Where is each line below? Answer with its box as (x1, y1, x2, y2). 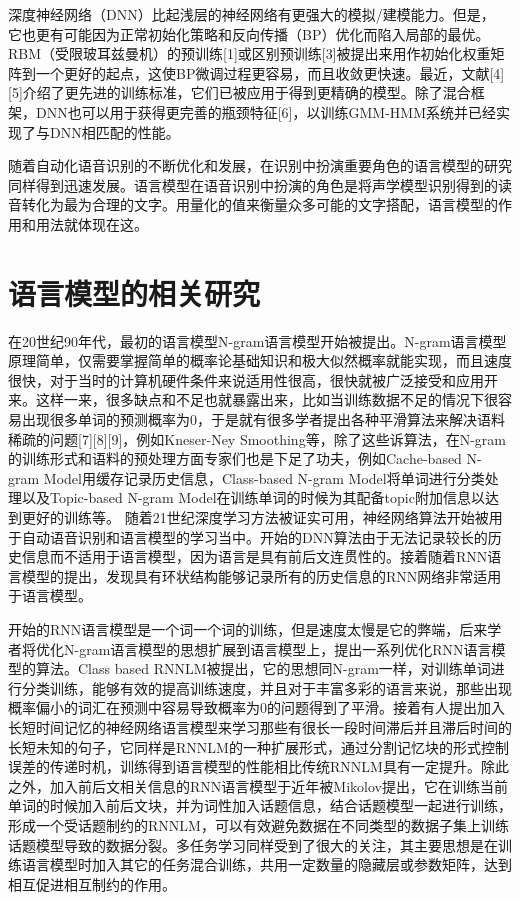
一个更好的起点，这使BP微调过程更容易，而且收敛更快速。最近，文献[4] (35, 62, 505, 83)
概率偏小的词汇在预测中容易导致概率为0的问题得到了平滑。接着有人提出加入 (8, 697, 505, 718)
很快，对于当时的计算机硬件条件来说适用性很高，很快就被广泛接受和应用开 (8, 369, 498, 390)
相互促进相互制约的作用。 (8, 873, 176, 894)
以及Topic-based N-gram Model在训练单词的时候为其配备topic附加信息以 (21, 487, 485, 508)
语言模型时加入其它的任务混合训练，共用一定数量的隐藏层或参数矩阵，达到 (21, 854, 512, 875)
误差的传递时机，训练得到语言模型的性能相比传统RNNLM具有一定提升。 (8, 756, 481, 777)
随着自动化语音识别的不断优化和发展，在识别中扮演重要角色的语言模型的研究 (8, 155, 512, 176)
